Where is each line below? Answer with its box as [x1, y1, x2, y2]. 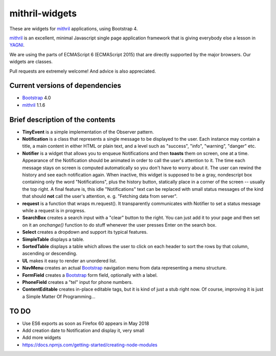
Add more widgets [22, 335, 61, 341]
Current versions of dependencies [9, 81, 121, 90]
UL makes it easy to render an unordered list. [22, 257, 117, 263]
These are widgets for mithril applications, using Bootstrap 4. [9, 26, 138, 32]
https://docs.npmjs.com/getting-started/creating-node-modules [22, 342, 158, 348]
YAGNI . [9, 42, 25, 48]
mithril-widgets [9, 8, 77, 19]
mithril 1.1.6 [22, 102, 45, 108]
